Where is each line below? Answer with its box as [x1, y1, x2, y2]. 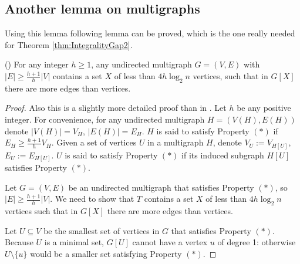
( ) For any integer [5, 58, 69, 70]
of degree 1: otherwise [217, 236, 296, 248]
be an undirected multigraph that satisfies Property [68, 181, 254, 193]
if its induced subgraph [181, 148, 264, 161]
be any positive [237, 101, 291, 114]
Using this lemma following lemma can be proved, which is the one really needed [5, 27, 295, 39]
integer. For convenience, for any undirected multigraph [5, 113, 205, 125]
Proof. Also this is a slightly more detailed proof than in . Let [5, 101, 227, 114]
